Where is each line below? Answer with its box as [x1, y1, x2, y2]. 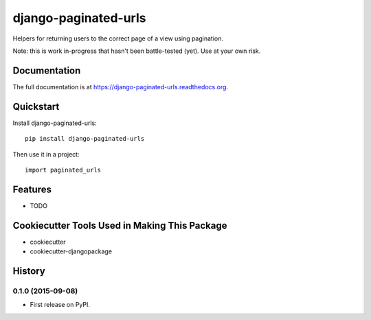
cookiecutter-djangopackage [30, 247, 113, 255]
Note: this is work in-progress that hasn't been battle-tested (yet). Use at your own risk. [12, 47, 261, 55]
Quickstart [12, 100, 60, 113]
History [12, 265, 46, 277]
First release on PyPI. [30, 301, 91, 309]
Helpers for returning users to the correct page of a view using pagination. [12, 34, 223, 43]
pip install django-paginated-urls [25, 135, 145, 143]
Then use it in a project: [12, 150, 80, 158]
